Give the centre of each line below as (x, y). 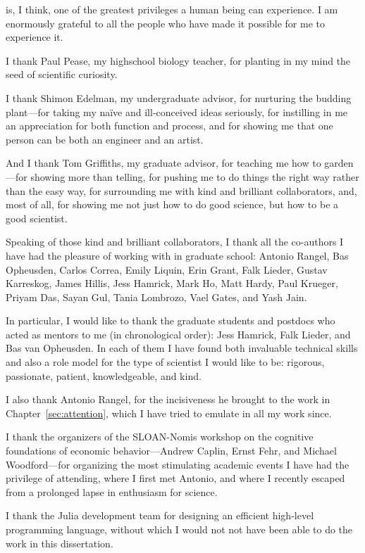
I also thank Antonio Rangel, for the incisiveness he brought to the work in (168, 399)
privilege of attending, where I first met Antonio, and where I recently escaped (175, 478)
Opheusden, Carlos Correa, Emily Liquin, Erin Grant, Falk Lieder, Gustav (167, 269)
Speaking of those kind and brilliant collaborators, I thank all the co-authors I (175, 242)
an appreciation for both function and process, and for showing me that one (169, 126)
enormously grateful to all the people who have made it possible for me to (165, 23)
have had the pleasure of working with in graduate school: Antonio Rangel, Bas (177, 255)
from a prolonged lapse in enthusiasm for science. (112, 491)
